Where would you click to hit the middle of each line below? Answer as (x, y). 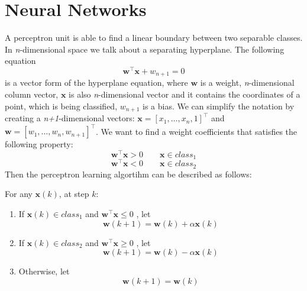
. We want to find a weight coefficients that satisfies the (196, 131)
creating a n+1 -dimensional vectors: (70, 118)
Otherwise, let (44, 271)
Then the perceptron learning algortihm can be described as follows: (128, 174)
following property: (39, 144)
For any (19, 194)
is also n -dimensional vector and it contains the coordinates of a (185, 94)
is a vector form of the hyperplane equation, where (96, 83)
